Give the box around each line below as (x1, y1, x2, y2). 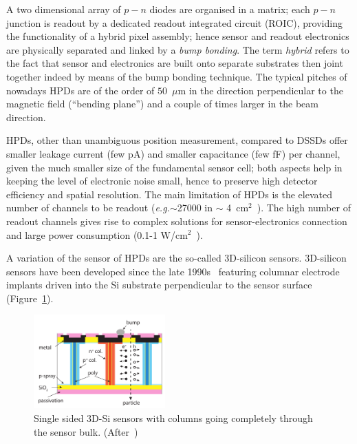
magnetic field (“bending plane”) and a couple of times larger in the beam (6, 96, 318, 111)
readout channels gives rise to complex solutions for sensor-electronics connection (6, 213, 347, 228)
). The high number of (257, 200, 351, 215)
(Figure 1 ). (6, 290, 54, 305)
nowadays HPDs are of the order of (6, 83, 155, 97)
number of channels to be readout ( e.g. (6, 200, 170, 215)
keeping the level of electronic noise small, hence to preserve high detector (6, 173, 318, 188)
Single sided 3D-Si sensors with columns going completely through (34, 411, 313, 425)
